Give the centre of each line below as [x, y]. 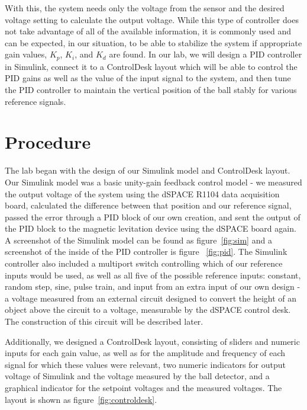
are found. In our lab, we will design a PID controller [206, 54]
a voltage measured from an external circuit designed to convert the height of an [151, 298]
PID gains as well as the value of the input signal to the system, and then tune [148, 78]
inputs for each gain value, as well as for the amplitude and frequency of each [145, 353]
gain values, [26, 54]
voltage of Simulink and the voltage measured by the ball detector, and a [137, 376]
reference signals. [35, 101]
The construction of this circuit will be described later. [104, 321]
